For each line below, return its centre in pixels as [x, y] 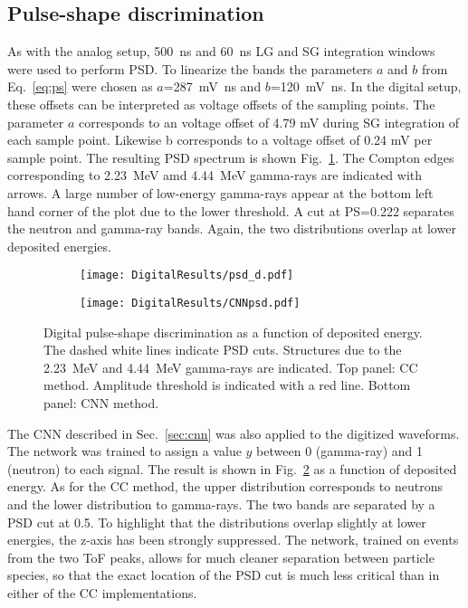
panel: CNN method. [101, 403]
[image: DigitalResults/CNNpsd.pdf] [190, 303]
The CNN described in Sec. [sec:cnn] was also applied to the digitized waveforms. [234, 433]
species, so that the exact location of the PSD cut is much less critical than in [224, 575]
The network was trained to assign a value [124, 451]
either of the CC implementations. [102, 592]
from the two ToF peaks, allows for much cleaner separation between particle [221, 557]
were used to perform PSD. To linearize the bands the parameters [190, 68]
